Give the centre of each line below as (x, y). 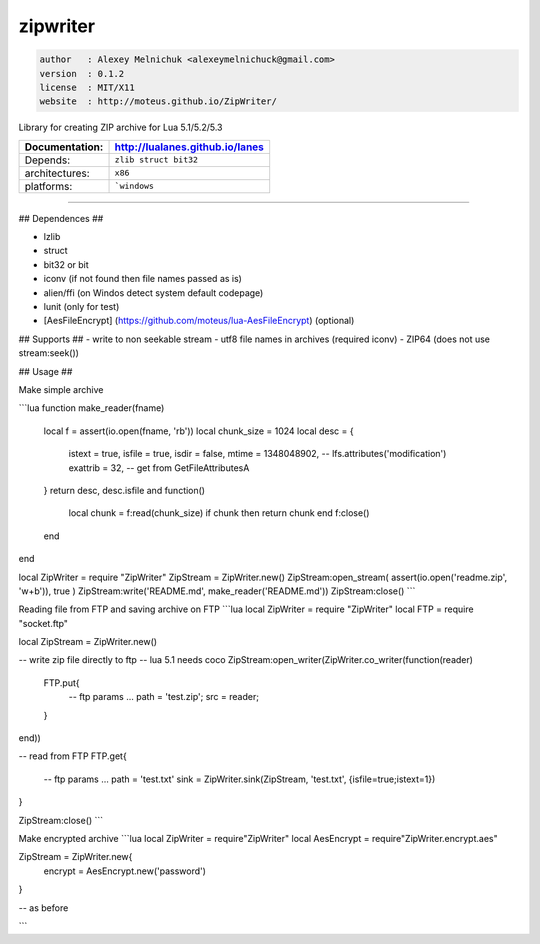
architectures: (57, 173)
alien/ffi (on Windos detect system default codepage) (153, 292)
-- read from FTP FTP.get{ (72, 756)
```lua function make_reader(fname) (91, 408)
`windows (134, 186)
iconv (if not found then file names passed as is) (142, 279)
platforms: (48, 186)
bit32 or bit (66, 264)
